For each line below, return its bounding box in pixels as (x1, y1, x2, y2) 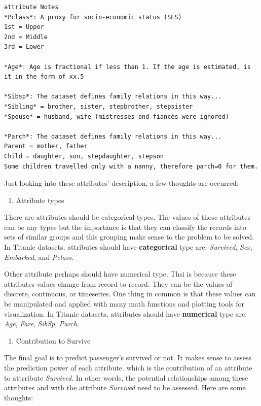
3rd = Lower (4, 43, 44, 51)
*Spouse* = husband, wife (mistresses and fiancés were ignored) (4, 113, 229, 120)
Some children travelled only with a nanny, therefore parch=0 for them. (4, 162, 258, 170)
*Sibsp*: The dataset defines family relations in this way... (4, 93, 222, 100)
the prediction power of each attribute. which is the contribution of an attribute (4, 362, 252, 373)
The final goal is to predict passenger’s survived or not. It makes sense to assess (4, 352, 251, 363)
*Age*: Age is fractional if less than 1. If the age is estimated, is (4, 63, 251, 71)
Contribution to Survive (16, 335, 91, 346)
